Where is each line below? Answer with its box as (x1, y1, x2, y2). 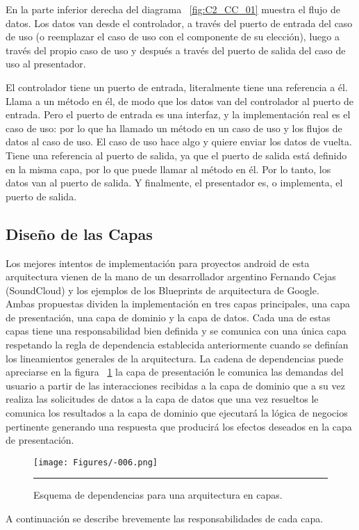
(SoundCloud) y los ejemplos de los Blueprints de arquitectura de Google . (6, 282, 319, 297)
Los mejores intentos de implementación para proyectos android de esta (6, 255, 310, 270)
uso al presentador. (6, 56, 86, 71)
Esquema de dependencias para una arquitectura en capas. (33, 488, 283, 502)
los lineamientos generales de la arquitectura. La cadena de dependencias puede (6, 351, 344, 365)
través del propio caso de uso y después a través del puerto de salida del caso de (6, 42, 346, 57)
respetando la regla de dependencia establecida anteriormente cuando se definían (6, 337, 349, 352)
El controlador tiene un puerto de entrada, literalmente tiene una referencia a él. (6, 79, 348, 94)
